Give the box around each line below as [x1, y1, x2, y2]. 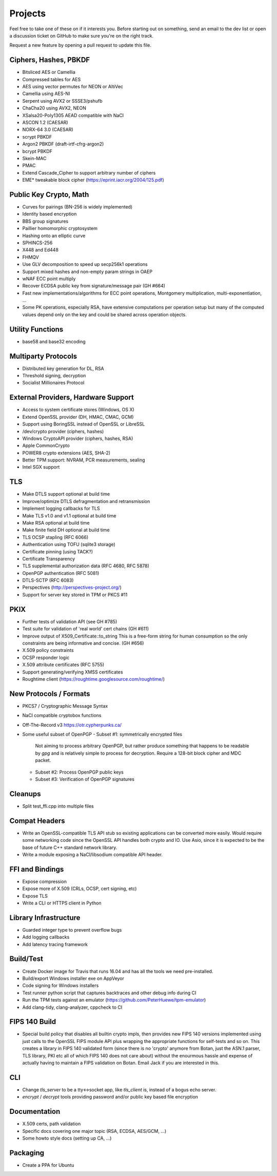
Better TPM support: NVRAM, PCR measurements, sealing [22, 457, 146, 463]
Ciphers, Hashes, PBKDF [9, 55, 90, 64]
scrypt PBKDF [22, 133, 52, 140]
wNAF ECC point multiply [22, 275, 76, 282]
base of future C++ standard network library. [22, 844, 117, 851]
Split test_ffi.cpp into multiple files [22, 803, 94, 809]
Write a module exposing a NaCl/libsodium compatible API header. [22, 851, 163, 857]
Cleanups [9, 789, 41, 798]
